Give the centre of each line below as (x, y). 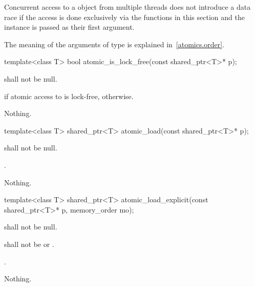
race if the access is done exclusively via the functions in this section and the (124, 17)
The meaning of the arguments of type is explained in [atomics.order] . (114, 44)
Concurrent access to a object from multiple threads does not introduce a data (128, 7)
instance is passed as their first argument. (69, 27)
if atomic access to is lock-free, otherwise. (69, 96)
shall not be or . (29, 244)
